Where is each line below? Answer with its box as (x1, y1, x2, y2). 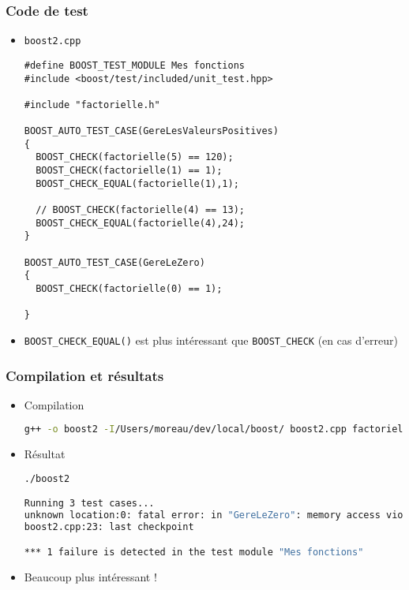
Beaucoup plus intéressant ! (24, 568, 157, 584)
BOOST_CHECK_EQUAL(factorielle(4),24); (36, 217, 245, 229)
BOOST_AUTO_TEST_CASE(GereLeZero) (24, 256, 205, 268)
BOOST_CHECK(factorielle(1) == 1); (36, 165, 223, 177)
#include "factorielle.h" (24, 99, 160, 110)
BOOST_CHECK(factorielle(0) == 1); (36, 283, 223, 295)
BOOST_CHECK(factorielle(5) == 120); (36, 151, 234, 163)
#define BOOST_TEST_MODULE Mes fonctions (24, 59, 245, 71)
